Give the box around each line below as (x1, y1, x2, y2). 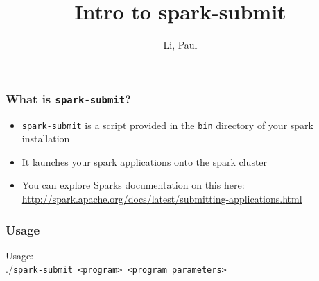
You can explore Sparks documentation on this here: (21, 178, 245, 192)
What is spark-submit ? (6, 90, 131, 107)
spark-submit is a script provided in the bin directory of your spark (21, 117, 313, 132)
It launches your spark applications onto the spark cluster (21, 154, 268, 169)
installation (21, 131, 70, 146)
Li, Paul (163, 37, 198, 52)
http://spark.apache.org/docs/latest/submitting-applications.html (21, 191, 302, 206)
